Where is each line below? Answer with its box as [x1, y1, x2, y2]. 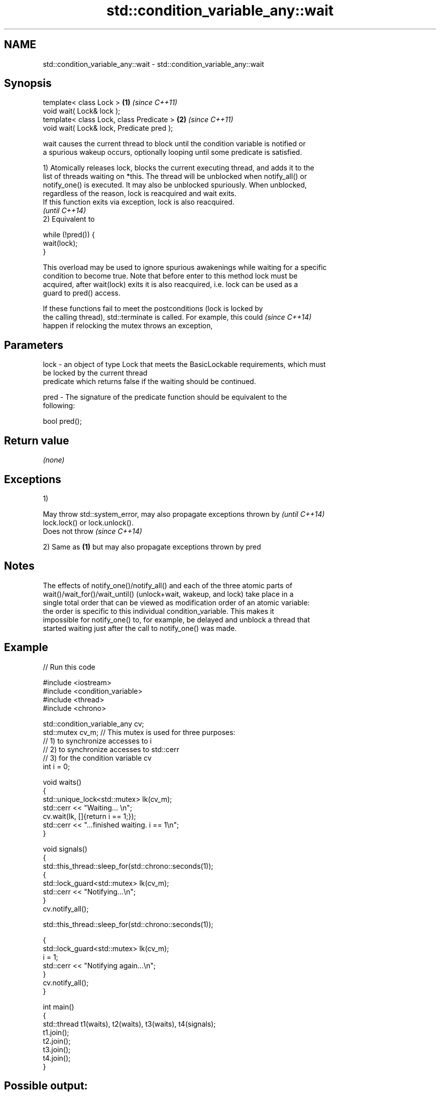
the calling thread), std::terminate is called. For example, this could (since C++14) [43, 313, 312, 322]
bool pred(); [43, 417, 82, 426]
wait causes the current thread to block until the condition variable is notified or [43, 139, 306, 148]
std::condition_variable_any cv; [43, 719, 144, 728]
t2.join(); [43, 1036, 71, 1045]
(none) [43, 455, 65, 465]
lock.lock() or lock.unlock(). [43, 518, 134, 527]
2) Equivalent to [43, 215, 95, 224]
